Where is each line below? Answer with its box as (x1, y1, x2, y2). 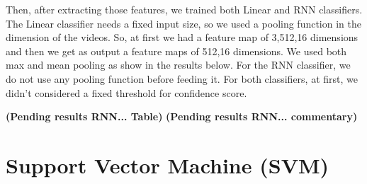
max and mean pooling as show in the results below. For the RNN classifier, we (6, 57, 351, 72)
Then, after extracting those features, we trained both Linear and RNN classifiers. (6, 2, 363, 16)
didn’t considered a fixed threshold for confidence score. (6, 85, 247, 100)
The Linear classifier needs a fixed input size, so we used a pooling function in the (6, 16, 361, 30)
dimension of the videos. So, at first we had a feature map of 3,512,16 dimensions (6, 30, 358, 45)
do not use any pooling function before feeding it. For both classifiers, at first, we (6, 71, 358, 86)
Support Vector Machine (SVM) (6, 150, 329, 179)
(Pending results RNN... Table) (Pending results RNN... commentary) (6, 109, 358, 124)
